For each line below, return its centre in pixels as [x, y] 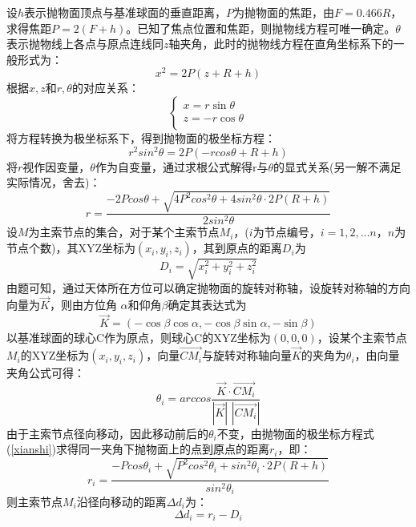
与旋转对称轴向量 [246, 355]
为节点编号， [287, 232]
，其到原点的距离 [237, 248]
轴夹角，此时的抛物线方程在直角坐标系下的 [281, 44]
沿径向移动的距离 [121, 501]
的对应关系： [105, 88]
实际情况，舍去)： [54, 182]
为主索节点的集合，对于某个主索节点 [124, 232]
